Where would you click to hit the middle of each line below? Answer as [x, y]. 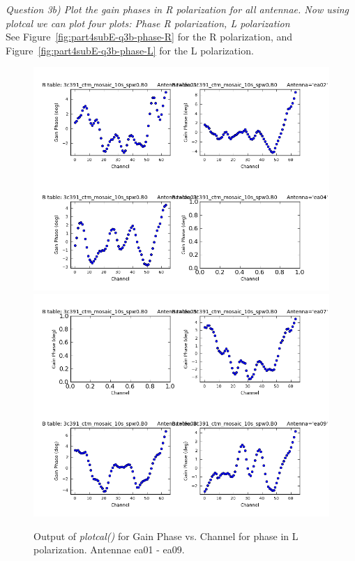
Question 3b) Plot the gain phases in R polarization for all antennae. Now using [177, 9]
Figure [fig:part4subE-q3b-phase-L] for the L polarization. [130, 50]
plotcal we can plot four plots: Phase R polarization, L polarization [148, 23]
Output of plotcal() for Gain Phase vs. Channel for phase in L [166, 536]
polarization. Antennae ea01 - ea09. [109, 549]
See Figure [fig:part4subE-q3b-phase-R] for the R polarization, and [149, 37]
